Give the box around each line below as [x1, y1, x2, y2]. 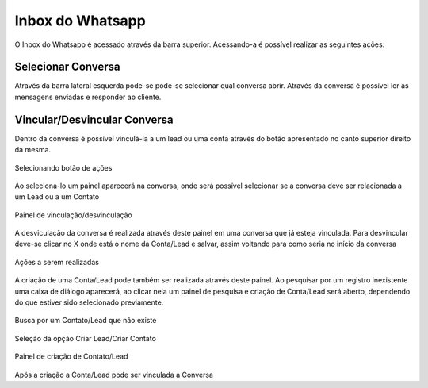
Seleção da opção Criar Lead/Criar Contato [14, 333, 156, 343]
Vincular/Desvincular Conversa [14, 113, 174, 126]
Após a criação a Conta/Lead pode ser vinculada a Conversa [14, 370, 214, 379]
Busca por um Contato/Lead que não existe [14, 316, 157, 325]
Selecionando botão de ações [14, 163, 113, 172]
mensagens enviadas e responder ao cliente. [14, 92, 162, 102]
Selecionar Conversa [14, 60, 120, 74]
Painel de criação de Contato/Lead [14, 352, 128, 361]
